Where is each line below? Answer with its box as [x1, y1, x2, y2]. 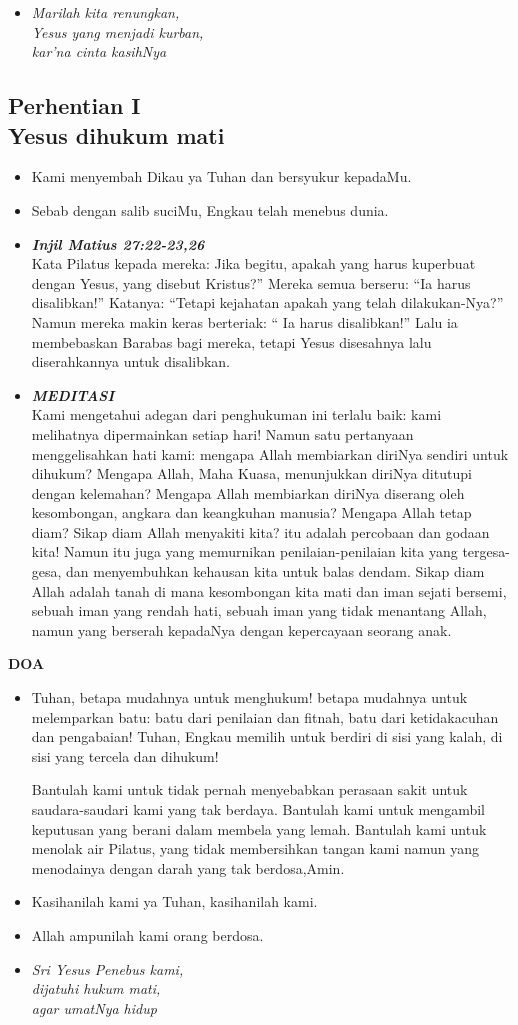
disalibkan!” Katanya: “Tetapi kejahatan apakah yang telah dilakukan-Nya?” [31, 292, 504, 313]
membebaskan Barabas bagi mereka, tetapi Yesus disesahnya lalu [31, 331, 432, 352]
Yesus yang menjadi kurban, [31, 21, 204, 42]
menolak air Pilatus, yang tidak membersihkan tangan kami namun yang [31, 838, 480, 859]
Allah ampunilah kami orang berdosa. [31, 924, 264, 945]
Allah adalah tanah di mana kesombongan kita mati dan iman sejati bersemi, [31, 580, 507, 601]
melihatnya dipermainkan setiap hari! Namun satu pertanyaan [31, 423, 414, 444]
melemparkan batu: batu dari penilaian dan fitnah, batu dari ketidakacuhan [31, 706, 499, 727]
